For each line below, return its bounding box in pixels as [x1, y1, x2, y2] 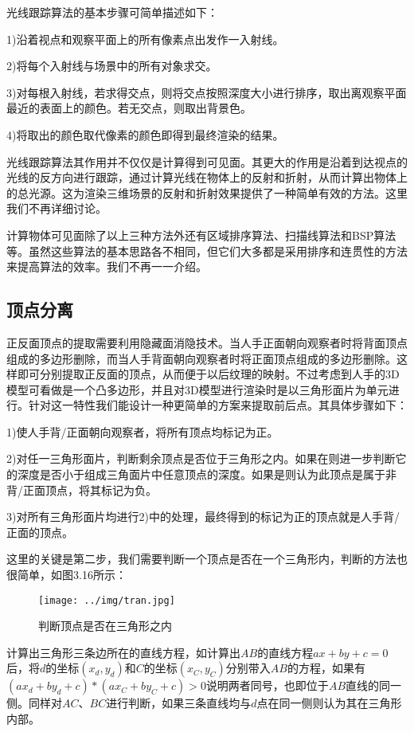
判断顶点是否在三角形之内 [38, 617, 172, 634]
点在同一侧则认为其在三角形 [256, 695, 402, 711]
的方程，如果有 [287, 660, 365, 676]
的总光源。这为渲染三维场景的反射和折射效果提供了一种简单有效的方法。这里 [6, 184, 408, 201]
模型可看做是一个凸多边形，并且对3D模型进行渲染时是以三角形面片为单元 [6, 381, 389, 397]
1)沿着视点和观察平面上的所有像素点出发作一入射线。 [6, 30, 284, 47]
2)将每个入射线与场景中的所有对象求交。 [6, 57, 217, 74]
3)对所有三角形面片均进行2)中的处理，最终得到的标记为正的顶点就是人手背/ [6, 508, 400, 525]
